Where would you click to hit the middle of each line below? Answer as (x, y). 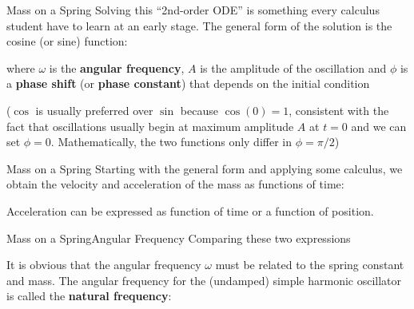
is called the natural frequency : (89, 296)
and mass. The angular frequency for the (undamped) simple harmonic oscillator (204, 280)
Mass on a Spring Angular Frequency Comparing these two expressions (179, 238)
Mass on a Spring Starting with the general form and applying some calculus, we (205, 168)
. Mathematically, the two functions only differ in (171, 142)
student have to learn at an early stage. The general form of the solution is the (199, 25)
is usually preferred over (94, 110)
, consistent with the (339, 110)
